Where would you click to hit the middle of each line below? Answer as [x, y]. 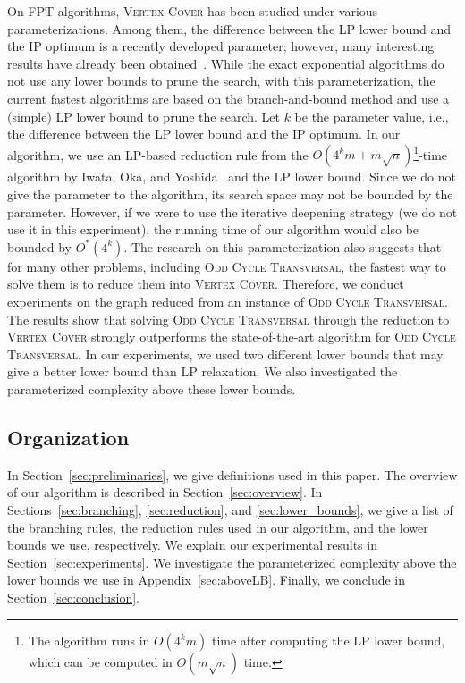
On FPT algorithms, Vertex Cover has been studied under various [193, 11]
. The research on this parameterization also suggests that [283, 246]
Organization [68, 437]
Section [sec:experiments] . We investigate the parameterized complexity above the [232, 562]
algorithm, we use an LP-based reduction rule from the [158, 154]
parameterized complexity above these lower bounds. [152, 388]
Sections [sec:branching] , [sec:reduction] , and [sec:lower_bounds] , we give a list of [230, 509]
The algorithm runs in [89, 641]
